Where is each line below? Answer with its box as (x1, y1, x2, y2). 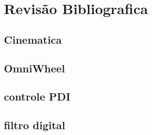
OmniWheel (4, 60, 65, 75)
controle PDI (4, 89, 70, 104)
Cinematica (4, 32, 62, 47)
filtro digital (4, 118, 66, 133)
